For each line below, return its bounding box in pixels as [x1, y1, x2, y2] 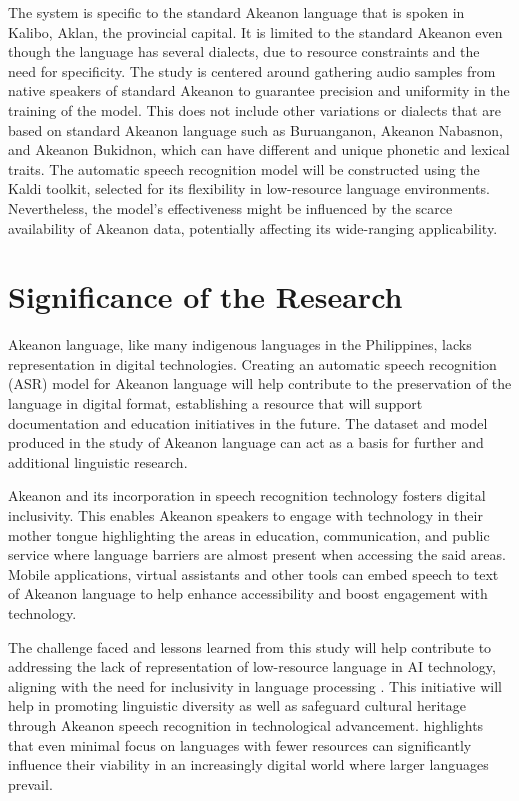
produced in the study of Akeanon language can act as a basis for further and [8, 432, 484, 453]
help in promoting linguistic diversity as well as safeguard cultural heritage [8, 695, 466, 716]
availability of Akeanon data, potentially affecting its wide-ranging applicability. [8, 217, 498, 238]
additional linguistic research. [8, 451, 188, 472]
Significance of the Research [8, 276, 403, 317]
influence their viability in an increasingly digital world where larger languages [8, 754, 489, 775]
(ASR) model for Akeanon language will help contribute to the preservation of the [8, 373, 512, 394]
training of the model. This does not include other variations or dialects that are [8, 99, 501, 120]
